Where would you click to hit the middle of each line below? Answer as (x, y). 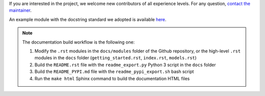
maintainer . (20, 10)
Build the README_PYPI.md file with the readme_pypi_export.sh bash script (114, 72)
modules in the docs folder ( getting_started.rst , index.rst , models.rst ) (116, 58)
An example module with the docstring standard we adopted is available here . (88, 19)
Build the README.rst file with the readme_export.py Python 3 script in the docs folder (125, 65)
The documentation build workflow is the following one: (79, 42)
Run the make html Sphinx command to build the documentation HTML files (112, 78)
